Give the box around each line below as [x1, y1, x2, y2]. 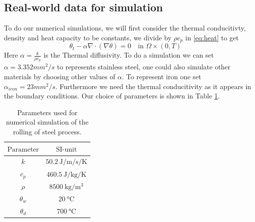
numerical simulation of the [6, 117, 89, 127]
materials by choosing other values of [4, 71, 115, 82]
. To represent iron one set [122, 71, 201, 82]
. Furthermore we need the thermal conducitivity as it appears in [55, 81, 252, 91]
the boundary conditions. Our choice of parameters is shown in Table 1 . [4, 91, 220, 101]
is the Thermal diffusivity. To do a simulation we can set [43, 50, 214, 60]
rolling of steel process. [13, 127, 82, 137]
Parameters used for [17, 107, 78, 117]
